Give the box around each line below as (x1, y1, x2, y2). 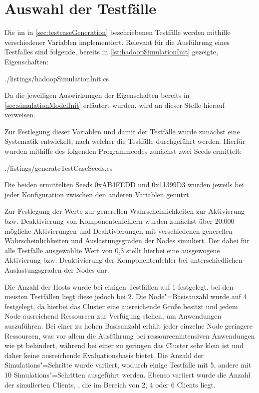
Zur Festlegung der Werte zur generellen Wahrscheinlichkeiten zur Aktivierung (4, 206, 245, 216)
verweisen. (4, 109, 35, 120)
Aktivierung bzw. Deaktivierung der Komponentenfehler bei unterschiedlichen (4, 255, 243, 265)
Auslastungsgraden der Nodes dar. (4, 265, 109, 275)
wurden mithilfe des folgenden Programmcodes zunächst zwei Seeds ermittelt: (4, 146, 242, 156)
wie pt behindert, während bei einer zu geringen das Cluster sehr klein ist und (4, 340, 244, 351)
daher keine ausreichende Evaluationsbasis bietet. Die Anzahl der (4, 350, 204, 360)
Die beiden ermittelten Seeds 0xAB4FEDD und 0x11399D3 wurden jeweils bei (4, 179, 244, 190)
